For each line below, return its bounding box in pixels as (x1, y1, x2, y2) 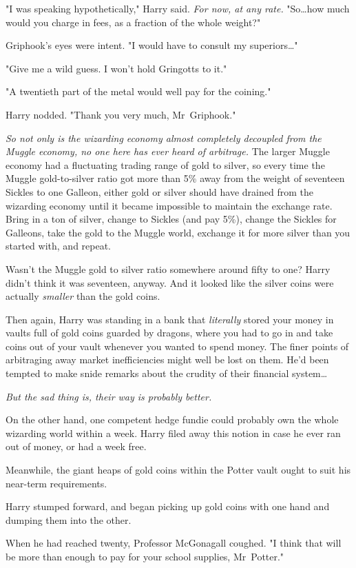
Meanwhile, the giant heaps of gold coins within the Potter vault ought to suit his (6, 463, 351, 477)
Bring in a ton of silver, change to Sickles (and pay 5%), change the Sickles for (6, 212, 337, 226)
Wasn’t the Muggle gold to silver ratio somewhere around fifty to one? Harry (6, 261, 331, 276)
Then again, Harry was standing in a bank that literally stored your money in (6, 312, 334, 326)
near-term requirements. (6, 476, 107, 490)
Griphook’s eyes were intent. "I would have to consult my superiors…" (6, 38, 298, 52)
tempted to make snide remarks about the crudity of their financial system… (6, 366, 328, 381)
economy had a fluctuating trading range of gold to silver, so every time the (6, 157, 325, 172)
